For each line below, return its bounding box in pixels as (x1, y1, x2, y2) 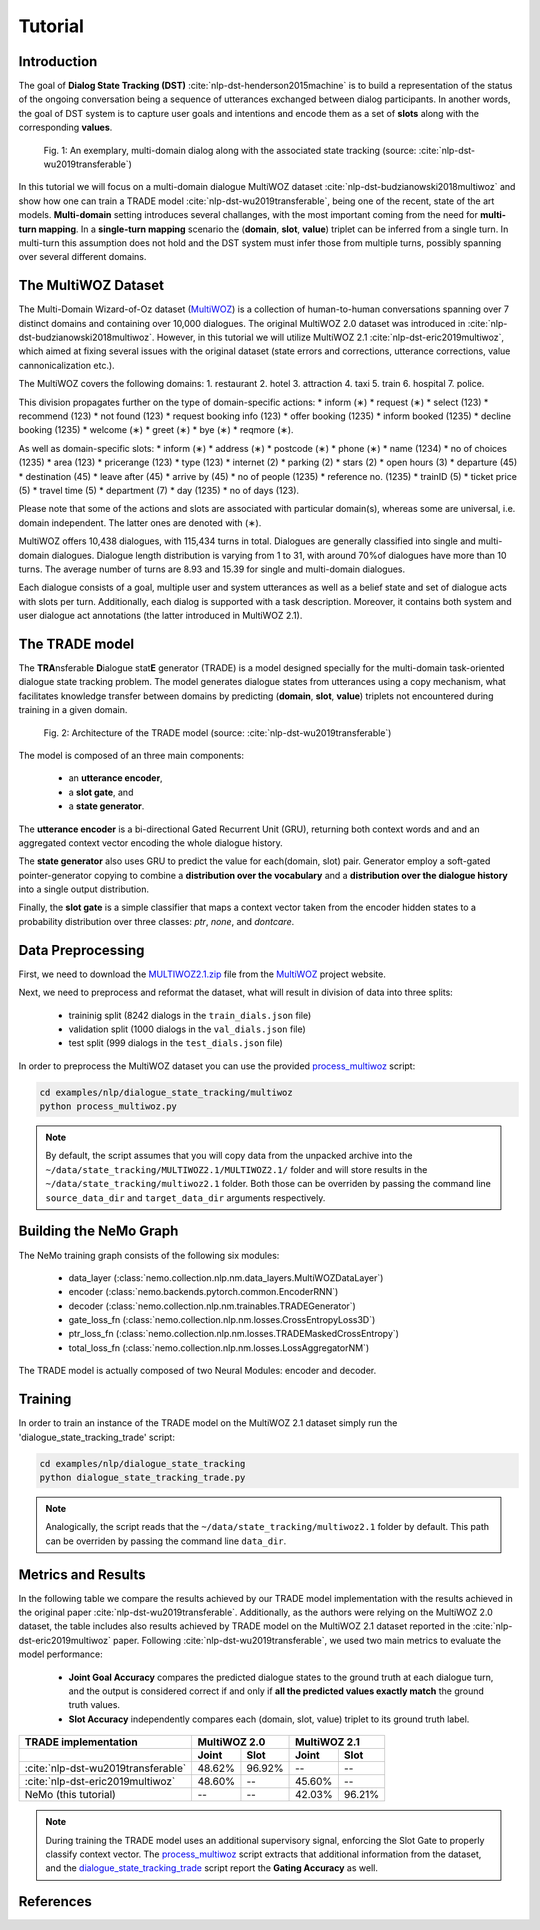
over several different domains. (18, 251, 147, 263)
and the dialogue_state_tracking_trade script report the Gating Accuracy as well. (45, 1862, 379, 1874)
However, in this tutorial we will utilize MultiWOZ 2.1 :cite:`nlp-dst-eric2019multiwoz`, (156, 331, 505, 344)
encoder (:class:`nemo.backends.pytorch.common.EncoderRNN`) (68, 1286, 339, 1298)
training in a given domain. (18, 704, 128, 716)
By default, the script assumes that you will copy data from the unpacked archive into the (45, 1150, 413, 1162)
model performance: (18, 1648, 104, 1660)
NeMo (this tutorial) (24, 1788, 117, 1802)
